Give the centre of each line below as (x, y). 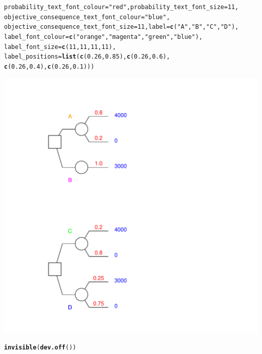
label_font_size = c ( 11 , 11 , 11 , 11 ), (60, 47)
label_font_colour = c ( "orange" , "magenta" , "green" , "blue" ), (103, 37)
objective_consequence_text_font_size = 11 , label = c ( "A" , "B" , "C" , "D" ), (121, 27)
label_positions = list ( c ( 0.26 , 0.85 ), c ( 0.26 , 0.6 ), (87, 57)
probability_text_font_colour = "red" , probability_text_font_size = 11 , (121, 7)
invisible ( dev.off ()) (40, 348)
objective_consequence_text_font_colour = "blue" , (87, 17)
